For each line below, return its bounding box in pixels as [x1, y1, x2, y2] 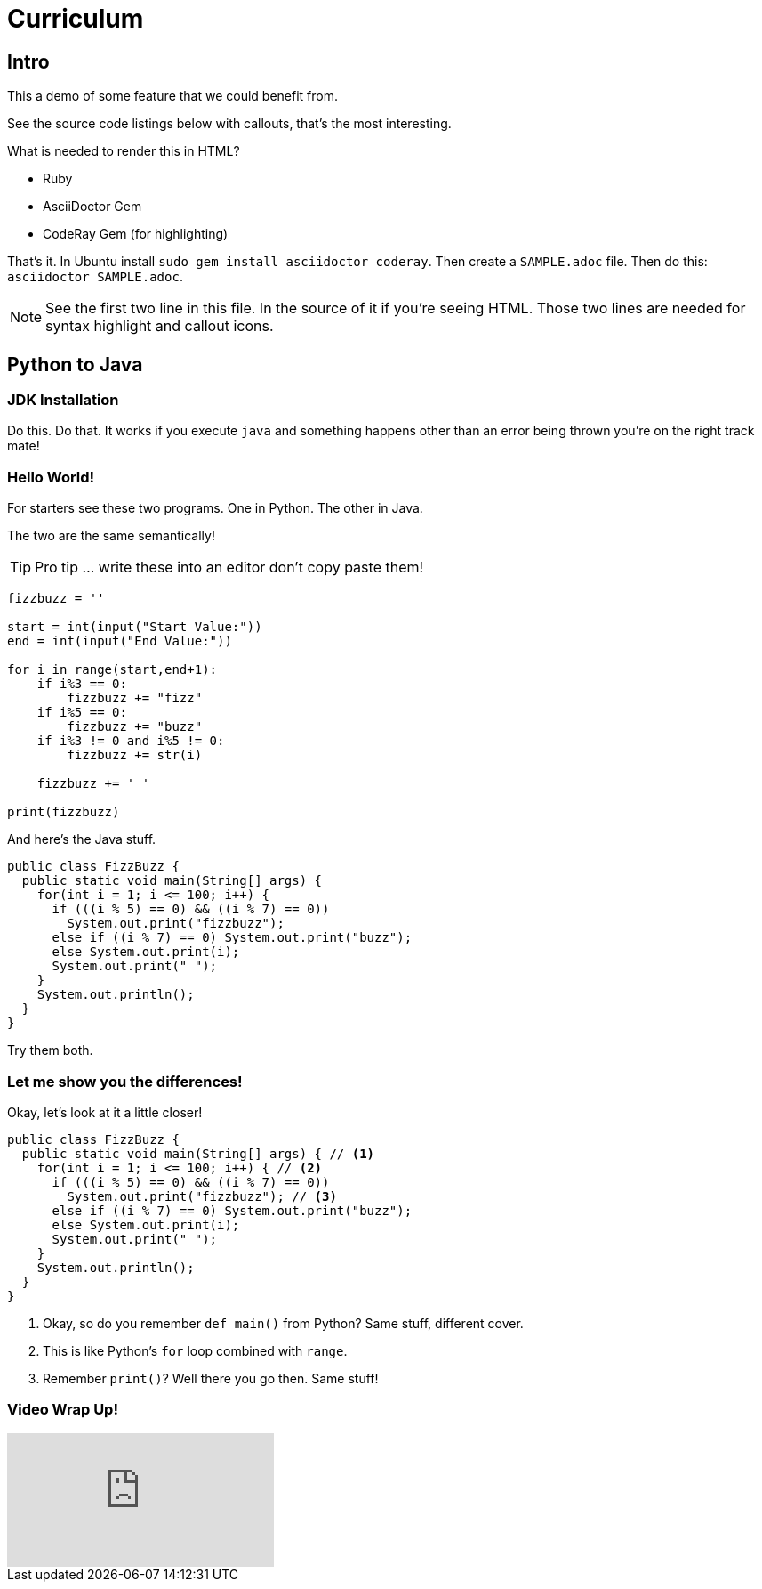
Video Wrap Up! [7, 1400, 118, 1419]
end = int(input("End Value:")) [7, 634, 232, 649]
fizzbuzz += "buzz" [67, 719, 203, 734]
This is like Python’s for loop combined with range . [43, 1342, 348, 1358]
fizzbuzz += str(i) [67, 748, 203, 763]
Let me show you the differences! [7, 1072, 243, 1090]
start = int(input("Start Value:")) [7, 620, 262, 635]
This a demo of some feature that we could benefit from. [7, 88, 339, 104]
